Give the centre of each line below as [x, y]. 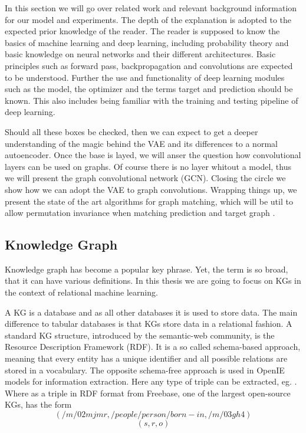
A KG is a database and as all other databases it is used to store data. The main [151, 312]
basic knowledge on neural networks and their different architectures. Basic [140, 54]
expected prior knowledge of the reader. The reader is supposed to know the [142, 31]
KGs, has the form [38, 404]
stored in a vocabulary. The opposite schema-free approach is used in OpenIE [145, 370]
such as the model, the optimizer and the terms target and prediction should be [149, 89]
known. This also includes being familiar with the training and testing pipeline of [152, 100]
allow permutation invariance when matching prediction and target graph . [140, 213]
